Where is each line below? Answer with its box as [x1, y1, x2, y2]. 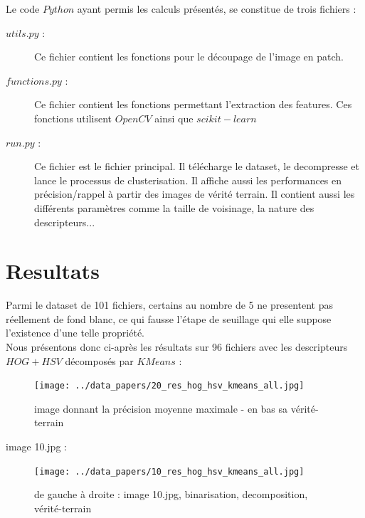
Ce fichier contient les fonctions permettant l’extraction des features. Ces [34, 97, 352, 112]
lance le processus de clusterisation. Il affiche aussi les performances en [34, 172, 342, 187]
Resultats [6, 256, 100, 285]
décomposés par [65, 353, 134, 368]
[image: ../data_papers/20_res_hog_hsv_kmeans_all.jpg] [34, 381, 305, 391]
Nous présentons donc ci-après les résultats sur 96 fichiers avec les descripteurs [6, 339, 348, 354]
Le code [6, 1, 40, 16]
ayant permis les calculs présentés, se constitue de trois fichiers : [77, 1, 356, 16]
